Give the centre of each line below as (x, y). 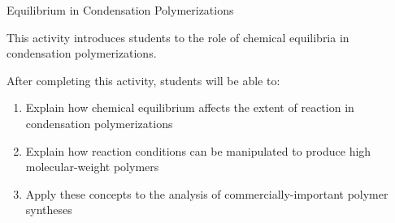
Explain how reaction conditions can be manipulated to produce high (198, 150)
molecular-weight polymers (92, 167)
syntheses (49, 210)
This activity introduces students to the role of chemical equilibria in (178, 37)
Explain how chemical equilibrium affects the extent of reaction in (190, 107)
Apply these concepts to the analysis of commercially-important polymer (207, 193)
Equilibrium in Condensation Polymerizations (120, 10)
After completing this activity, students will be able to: (143, 80)
